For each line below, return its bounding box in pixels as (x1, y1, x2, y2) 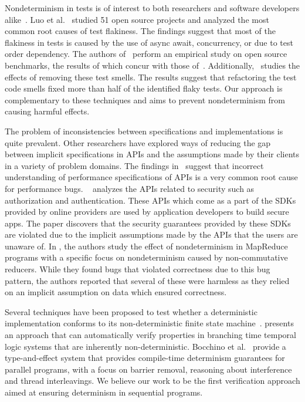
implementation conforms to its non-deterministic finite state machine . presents (5, 317, 294, 329)
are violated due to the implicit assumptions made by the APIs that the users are (5, 228, 298, 241)
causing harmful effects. (5, 105, 90, 117)
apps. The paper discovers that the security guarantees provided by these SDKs (5, 217, 291, 229)
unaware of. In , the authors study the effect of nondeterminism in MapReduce (5, 239, 288, 252)
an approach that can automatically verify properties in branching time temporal (5, 329, 296, 341)
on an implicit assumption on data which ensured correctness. (5, 286, 227, 298)
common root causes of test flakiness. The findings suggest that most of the (5, 25, 276, 37)
